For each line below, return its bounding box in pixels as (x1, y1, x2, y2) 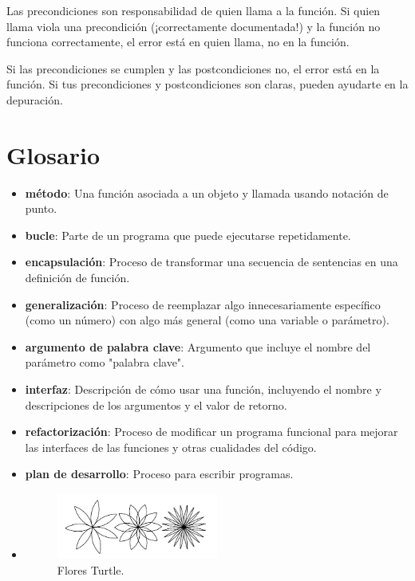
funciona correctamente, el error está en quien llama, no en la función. (6, 33, 350, 50)
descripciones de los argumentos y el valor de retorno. (25, 396, 287, 413)
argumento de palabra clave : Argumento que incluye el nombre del (25, 338, 371, 355)
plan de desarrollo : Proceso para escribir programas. (25, 465, 294, 482)
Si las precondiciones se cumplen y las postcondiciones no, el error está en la (6, 60, 380, 77)
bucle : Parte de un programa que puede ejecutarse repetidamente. (25, 226, 351, 243)
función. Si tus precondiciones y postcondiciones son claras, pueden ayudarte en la (6, 76, 409, 92)
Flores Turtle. (57, 561, 125, 578)
